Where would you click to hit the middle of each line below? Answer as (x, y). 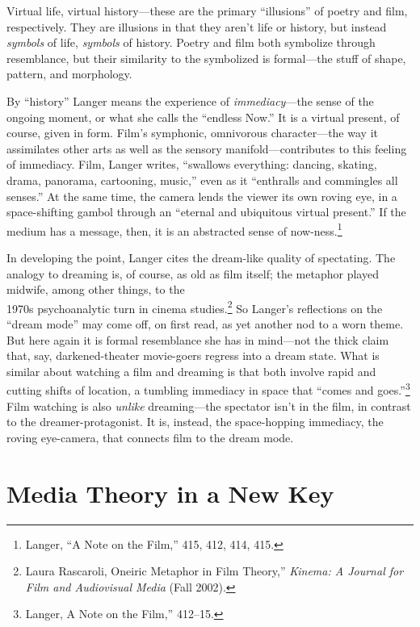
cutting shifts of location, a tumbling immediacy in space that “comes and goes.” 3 (208, 389)
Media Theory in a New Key (170, 493)
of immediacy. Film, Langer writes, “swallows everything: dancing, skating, (192, 164)
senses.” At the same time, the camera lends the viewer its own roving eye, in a (202, 196)
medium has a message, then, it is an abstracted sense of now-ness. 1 (174, 229)
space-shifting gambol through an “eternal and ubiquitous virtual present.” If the (206, 212)
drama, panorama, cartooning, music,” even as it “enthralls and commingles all (202, 180)
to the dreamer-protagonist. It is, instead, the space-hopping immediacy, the (195, 422)
